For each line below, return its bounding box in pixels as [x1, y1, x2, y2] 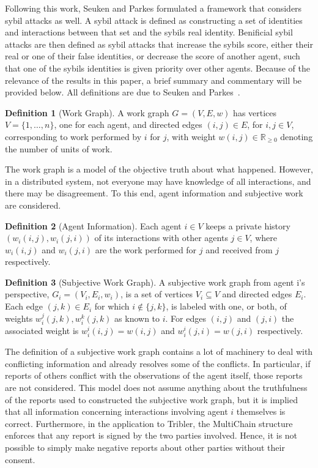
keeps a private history [205, 219, 290, 232]
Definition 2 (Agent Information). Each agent [5, 219, 182, 232]
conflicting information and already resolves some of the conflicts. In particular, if [5, 357, 311, 370]
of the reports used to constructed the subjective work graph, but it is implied [5, 393, 298, 406]
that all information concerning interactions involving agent [5, 405, 228, 418]
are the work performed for [95, 243, 197, 256]
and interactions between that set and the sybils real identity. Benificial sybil [5, 26, 293, 39]
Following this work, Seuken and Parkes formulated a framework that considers [5, 2, 302, 14]
